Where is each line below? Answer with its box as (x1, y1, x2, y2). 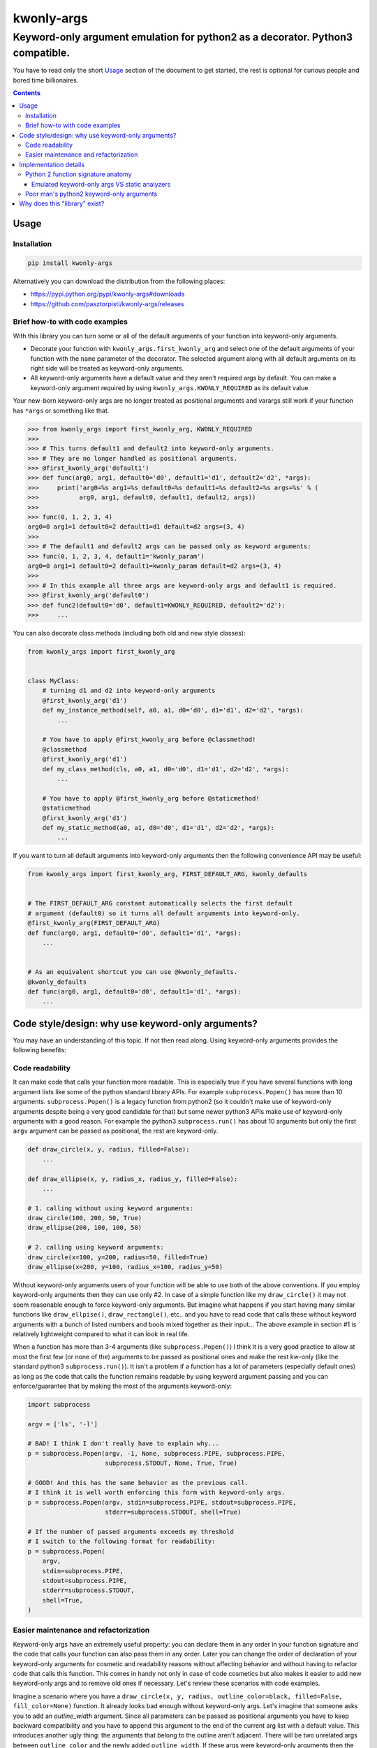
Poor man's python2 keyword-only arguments (25, 189, 158, 198)
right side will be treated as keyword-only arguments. (30, 364, 184, 372)
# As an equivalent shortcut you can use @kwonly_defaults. (27, 968, 238, 976)
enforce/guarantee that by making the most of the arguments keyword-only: (13, 1382, 232, 1390)
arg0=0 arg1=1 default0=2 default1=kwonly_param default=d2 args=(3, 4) (27, 561, 282, 570)
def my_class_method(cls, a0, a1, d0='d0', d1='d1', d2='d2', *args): (42, 765, 290, 773)
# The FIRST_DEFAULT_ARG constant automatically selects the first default (27, 899, 293, 908)
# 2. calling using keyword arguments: (27, 1243, 164, 1252)
